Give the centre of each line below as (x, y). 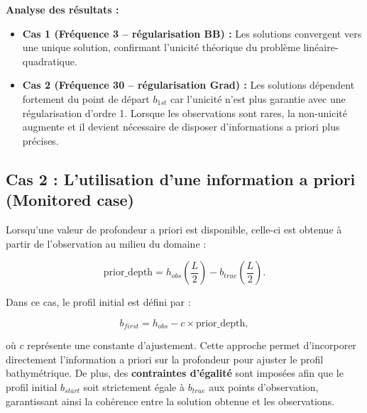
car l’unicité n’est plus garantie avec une (258, 98)
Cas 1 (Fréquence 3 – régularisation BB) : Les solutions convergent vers (192, 33)
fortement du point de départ (86, 98)
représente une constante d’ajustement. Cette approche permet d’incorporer (192, 345)
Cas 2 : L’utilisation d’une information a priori (181, 178)
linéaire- (321, 47)
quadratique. (50, 61)
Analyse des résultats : (62, 9)
